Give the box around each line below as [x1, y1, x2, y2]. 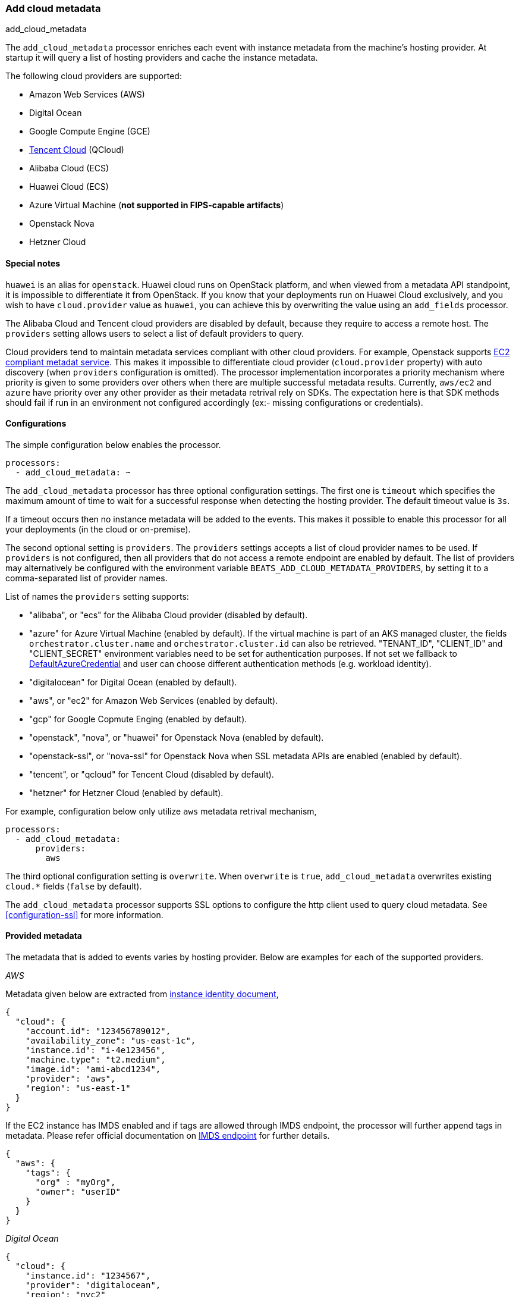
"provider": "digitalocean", [25, 1280, 161, 1290]
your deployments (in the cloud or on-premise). [5, 524, 191, 534]
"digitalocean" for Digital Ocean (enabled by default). [29, 676, 237, 687]
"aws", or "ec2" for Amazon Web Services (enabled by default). [29, 695, 278, 706]
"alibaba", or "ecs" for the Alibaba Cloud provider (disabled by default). [29, 609, 308, 620]
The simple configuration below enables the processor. [5, 439, 221, 450]
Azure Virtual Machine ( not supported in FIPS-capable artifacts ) [29, 200, 284, 211]
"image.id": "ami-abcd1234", [25, 1064, 161, 1074]
